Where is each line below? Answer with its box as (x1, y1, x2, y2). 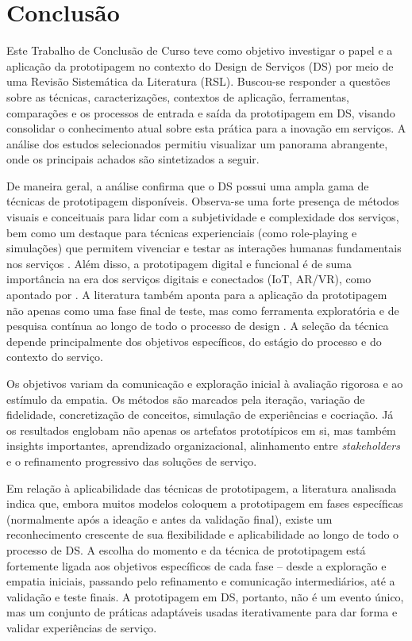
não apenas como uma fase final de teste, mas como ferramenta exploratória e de (6, 301, 399, 318)
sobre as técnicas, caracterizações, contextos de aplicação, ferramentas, (6, 88, 349, 105)
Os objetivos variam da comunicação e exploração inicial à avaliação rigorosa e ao (6, 375, 403, 391)
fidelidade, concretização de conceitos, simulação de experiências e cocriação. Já (6, 406, 394, 423)
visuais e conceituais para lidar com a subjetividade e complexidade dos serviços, (6, 209, 399, 225)
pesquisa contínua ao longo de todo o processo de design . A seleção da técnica (6, 317, 389, 334)
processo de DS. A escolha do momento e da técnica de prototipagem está (6, 541, 366, 558)
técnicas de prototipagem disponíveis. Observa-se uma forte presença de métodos (6, 193, 399, 209)
